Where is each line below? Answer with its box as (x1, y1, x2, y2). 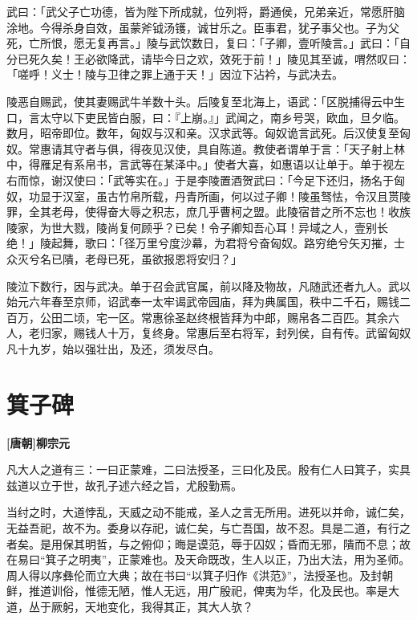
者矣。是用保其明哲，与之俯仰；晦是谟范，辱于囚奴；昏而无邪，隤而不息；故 (6, 535, 411, 552)
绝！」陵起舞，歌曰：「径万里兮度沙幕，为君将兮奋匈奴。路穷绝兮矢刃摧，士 (6, 235, 405, 251)
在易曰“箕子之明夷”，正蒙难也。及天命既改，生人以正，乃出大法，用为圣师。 (6, 551, 411, 568)
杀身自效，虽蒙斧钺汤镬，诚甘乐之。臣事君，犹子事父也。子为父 (62, 18, 399, 35)
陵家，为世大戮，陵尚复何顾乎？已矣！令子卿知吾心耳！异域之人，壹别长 (6, 218, 388, 235)
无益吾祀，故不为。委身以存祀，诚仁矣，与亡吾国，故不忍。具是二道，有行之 (6, 519, 411, 536)
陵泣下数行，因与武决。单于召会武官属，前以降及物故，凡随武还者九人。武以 (6, 277, 411, 294)
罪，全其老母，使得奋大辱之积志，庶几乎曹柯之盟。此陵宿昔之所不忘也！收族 (6, 203, 411, 220)
